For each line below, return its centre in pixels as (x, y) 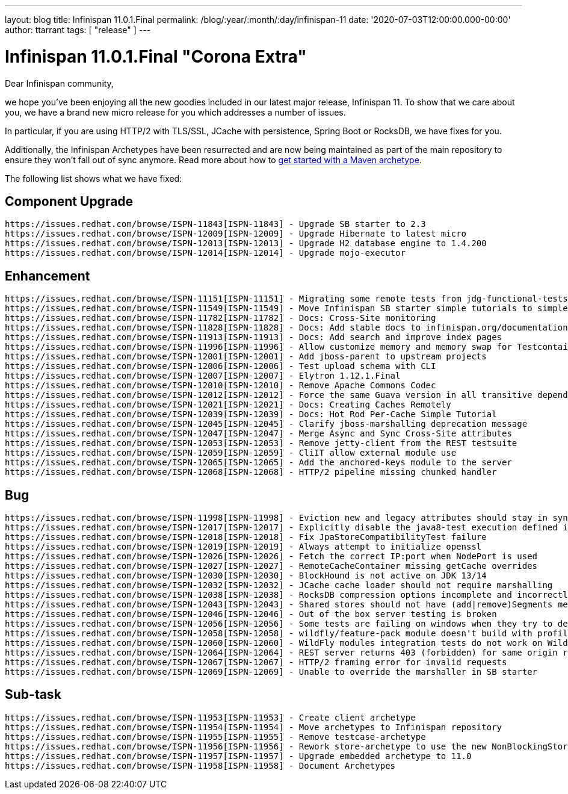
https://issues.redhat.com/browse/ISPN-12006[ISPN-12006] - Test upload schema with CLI (221, 366)
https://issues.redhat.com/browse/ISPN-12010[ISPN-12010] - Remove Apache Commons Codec (221, 386)
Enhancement (48, 276)
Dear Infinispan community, (59, 83)
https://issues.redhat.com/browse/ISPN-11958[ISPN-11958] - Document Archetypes (200, 765)
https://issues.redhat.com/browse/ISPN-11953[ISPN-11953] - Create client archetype (210, 717)
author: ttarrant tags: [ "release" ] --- (78, 30)
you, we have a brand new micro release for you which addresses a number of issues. (175, 112)
